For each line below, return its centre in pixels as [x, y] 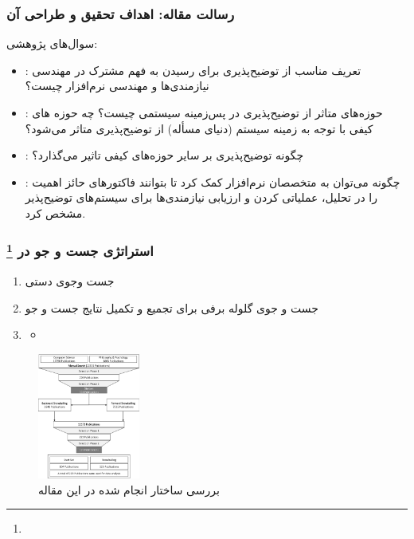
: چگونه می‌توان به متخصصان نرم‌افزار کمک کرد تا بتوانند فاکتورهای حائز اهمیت [213, 181]
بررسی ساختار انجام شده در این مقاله [129, 489]
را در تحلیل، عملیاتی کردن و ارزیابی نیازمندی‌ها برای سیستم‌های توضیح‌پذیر [201, 197]
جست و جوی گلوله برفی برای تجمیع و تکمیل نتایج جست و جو [172, 307]
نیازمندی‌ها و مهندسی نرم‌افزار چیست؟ [117, 86]
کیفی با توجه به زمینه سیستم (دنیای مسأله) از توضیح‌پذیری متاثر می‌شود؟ [199, 128]
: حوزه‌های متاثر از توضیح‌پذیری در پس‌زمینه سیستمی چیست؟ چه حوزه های [204, 112]
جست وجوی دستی [70, 281]
